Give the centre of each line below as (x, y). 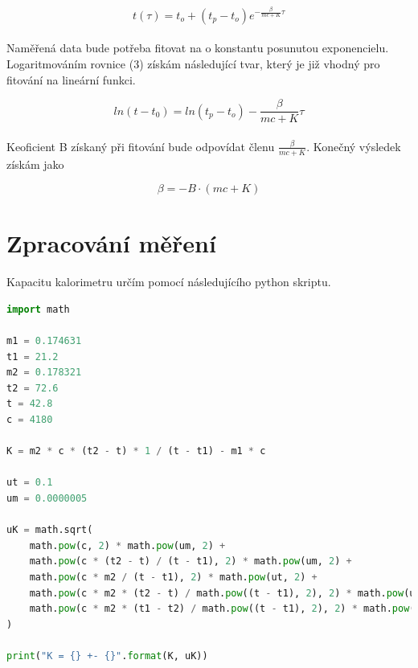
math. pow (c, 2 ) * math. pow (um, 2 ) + (127, 545)
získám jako (35, 164)
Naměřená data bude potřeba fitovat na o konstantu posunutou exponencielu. (198, 48)
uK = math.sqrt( (50, 530)
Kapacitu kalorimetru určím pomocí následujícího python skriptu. (169, 282)
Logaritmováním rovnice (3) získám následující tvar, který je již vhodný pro (193, 64)
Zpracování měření (111, 242)
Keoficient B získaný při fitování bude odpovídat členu (141, 146)
